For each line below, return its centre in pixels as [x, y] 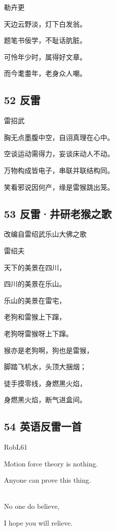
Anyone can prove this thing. [48, 480]
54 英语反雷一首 [43, 426]
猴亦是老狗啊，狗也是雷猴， [49, 350]
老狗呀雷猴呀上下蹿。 [38, 333]
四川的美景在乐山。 [35, 284]
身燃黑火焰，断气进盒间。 [45, 400]
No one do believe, [32, 506]
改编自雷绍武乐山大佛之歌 [45, 234]
